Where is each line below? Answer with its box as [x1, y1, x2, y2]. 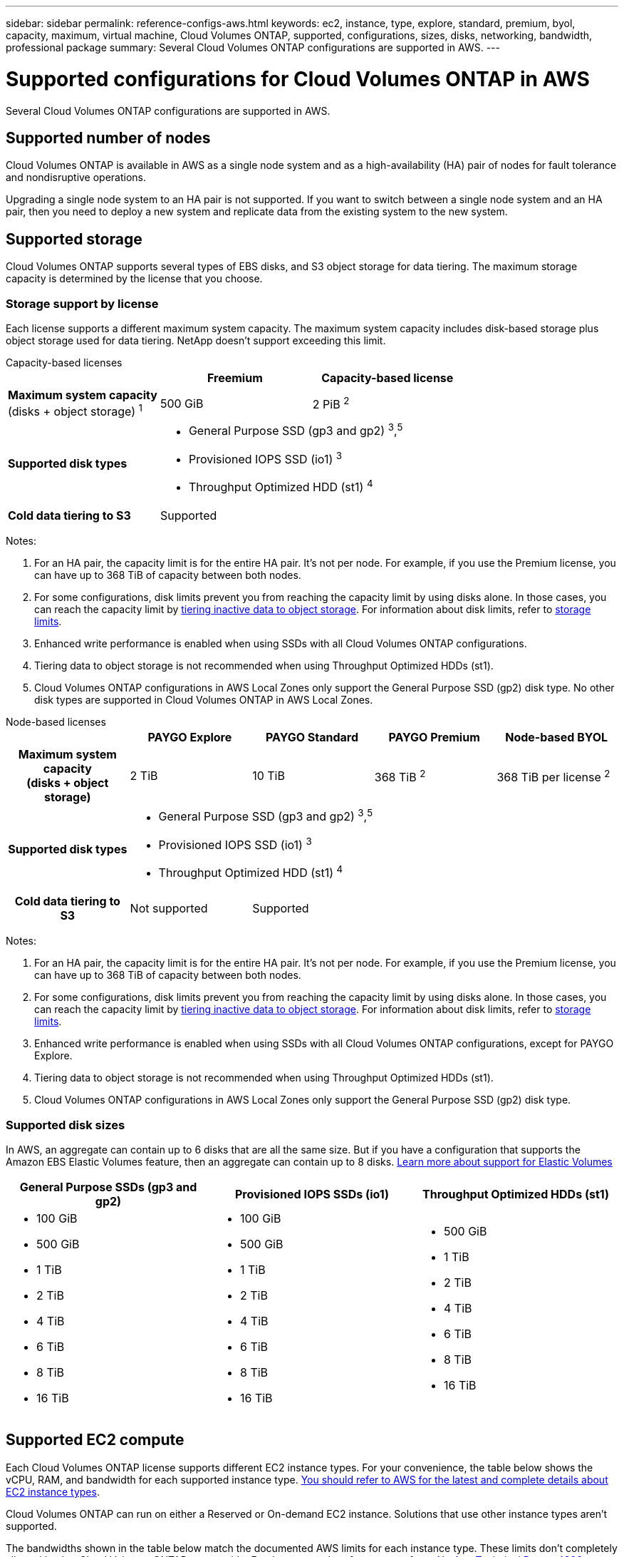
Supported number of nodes [6, 128, 211, 147]
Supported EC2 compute [6, 1431, 184, 1449]
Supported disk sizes [6, 1117, 125, 1132]
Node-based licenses [6, 716, 106, 729]
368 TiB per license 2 [496, 767, 610, 784]
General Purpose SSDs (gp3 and [19, 1179, 197, 1194]
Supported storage [6, 230, 142, 248]
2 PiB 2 [312, 394, 350, 412]
